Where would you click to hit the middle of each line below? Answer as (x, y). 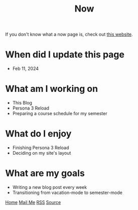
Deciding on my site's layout (42, 153)
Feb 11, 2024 (26, 69)
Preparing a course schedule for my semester (60, 114)
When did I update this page (65, 55)
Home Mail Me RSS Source (33, 202)
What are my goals (45, 173)
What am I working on (52, 89)
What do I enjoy (38, 134)
